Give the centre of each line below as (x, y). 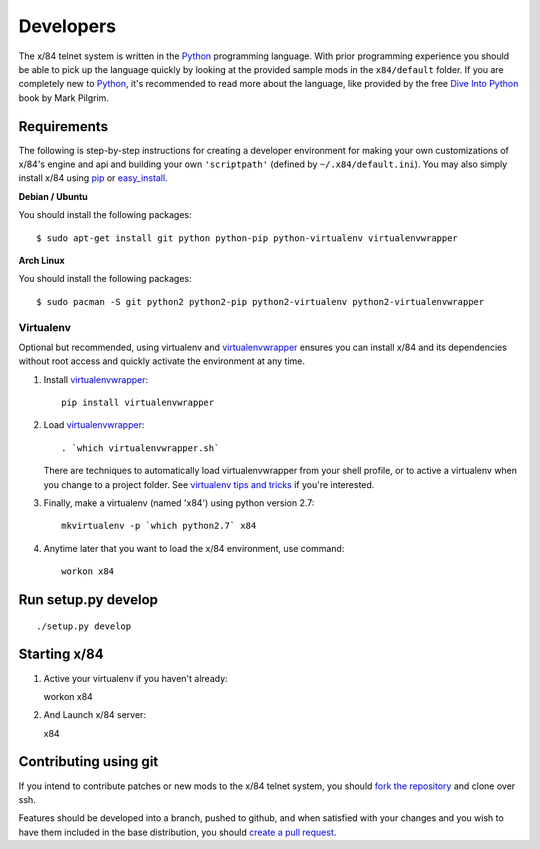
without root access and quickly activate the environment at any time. (161, 361)
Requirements (63, 126)
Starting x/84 (61, 654)
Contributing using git (88, 761)
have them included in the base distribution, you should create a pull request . (177, 832)
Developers (67, 26)
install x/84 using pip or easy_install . (93, 178)
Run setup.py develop (88, 599)
